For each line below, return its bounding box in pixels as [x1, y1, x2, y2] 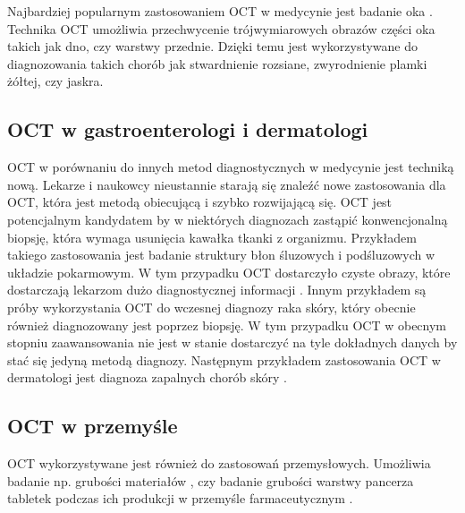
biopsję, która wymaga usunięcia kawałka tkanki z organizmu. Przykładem [7, 227, 417, 246]
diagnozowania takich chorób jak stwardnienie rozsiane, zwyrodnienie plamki [7, 54, 427, 73]
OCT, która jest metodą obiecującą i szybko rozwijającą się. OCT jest [7, 192, 393, 211]
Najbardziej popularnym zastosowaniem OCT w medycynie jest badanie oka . [7, 2, 433, 20]
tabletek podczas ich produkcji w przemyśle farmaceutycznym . [7, 489, 353, 508]
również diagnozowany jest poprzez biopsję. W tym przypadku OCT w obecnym [7, 315, 447, 334]
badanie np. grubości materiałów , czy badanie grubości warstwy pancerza [7, 471, 414, 490]
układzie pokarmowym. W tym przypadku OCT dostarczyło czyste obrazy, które [7, 262, 451, 281]
